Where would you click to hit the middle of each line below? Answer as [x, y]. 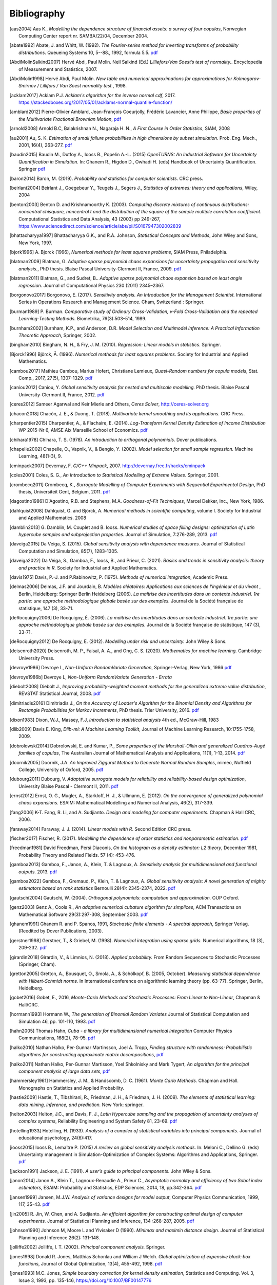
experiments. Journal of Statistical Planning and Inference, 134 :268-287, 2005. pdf [106, 1221]
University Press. [37, 658]
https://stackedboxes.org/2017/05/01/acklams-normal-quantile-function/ [96, 102]
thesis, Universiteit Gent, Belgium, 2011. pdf [64, 492]
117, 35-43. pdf [34, 1204]
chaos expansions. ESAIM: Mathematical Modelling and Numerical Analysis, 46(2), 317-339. [116, 803]
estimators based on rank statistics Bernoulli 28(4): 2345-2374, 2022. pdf [97, 888]
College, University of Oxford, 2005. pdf [61, 769]
